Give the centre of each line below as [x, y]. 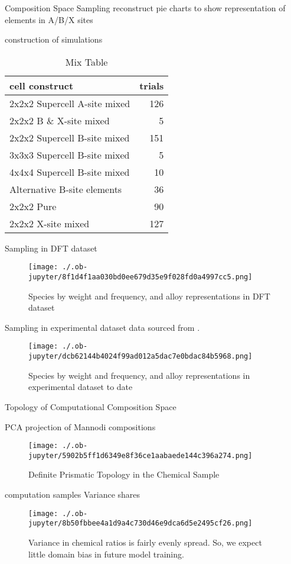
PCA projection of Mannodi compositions [80, 426]
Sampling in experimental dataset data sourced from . [102, 327]
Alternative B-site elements [66, 189]
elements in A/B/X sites [49, 19]
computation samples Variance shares [73, 494]
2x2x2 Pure [33, 206]
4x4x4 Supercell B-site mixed [70, 172]
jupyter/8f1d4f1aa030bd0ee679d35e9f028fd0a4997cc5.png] [140, 277]
